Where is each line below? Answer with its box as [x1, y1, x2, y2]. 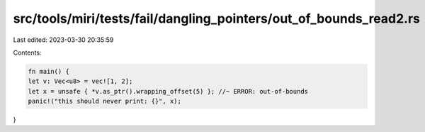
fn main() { [28, 67, 70, 75]
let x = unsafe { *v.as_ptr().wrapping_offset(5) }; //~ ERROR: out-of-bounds [28, 87, 308, 95]
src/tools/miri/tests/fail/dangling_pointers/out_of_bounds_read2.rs [13, 11, 421, 26]
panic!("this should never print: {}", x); [28, 97, 182, 106]
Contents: [13, 48, 42, 57]
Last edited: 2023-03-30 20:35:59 [13, 35, 114, 44]
